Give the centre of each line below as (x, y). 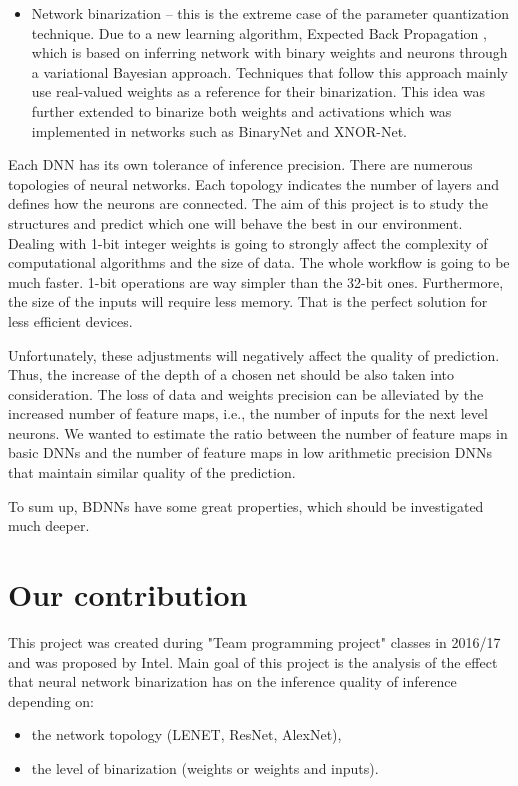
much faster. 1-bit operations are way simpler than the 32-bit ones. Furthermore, (256, 281)
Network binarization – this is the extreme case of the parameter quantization (270, 13)
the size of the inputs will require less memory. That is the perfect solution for (248, 301)
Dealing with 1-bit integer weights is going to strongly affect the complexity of (248, 242)
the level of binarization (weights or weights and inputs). (205, 767)
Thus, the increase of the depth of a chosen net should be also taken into (231, 374)
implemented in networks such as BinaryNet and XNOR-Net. (219, 130)
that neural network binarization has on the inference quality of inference (232, 681)
